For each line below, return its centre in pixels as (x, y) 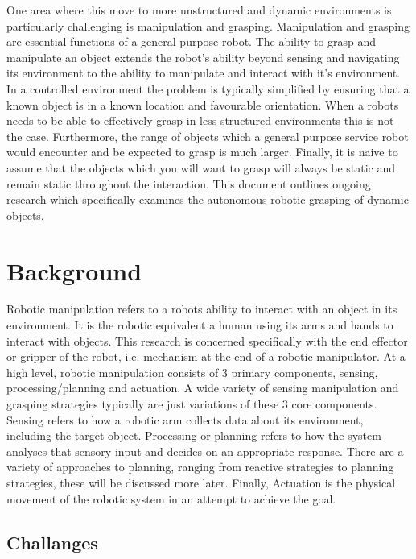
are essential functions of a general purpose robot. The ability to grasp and (192, 41)
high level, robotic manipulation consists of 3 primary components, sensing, (192, 372)
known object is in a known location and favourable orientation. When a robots (203, 104)
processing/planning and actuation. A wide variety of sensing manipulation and (203, 388)
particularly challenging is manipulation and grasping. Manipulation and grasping (208, 25)
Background (74, 270)
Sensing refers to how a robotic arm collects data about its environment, (185, 419)
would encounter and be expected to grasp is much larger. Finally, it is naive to (202, 152)
